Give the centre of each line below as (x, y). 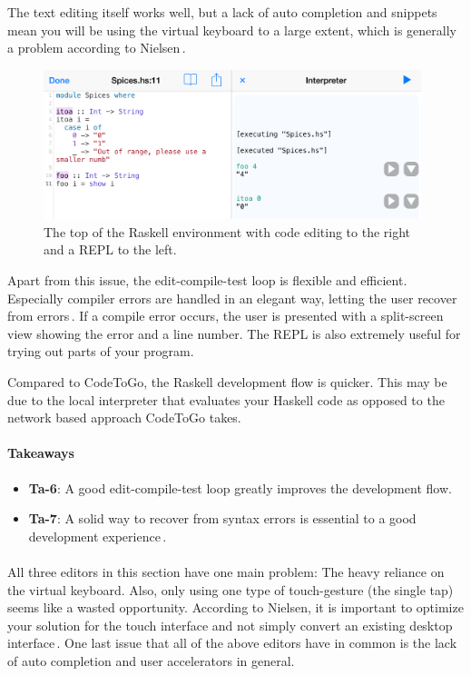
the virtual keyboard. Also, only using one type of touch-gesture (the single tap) (231, 589)
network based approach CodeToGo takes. (124, 418)
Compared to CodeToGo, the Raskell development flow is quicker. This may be (227, 381)
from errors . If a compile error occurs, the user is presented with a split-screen (226, 316)
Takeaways (41, 453)
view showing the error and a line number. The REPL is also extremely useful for (234, 333)
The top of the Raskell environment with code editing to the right (227, 231)
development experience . (98, 536)
